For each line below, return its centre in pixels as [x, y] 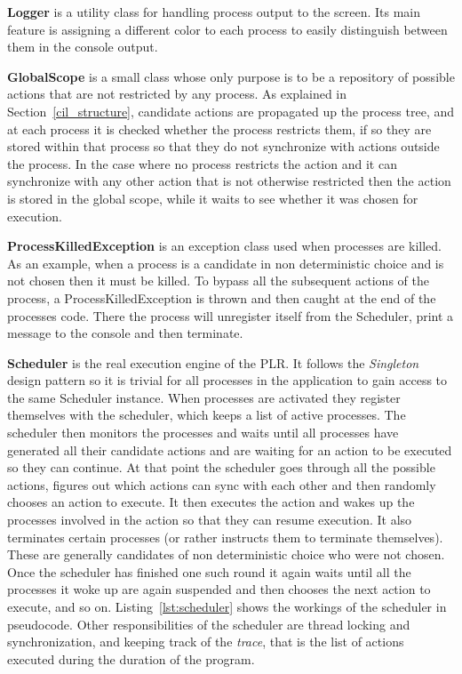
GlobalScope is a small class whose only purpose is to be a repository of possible [231, 76]
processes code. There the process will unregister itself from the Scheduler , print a [231, 315]
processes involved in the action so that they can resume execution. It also [210, 520]
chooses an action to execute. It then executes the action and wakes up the [211, 502]
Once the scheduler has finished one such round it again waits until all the [209, 571]
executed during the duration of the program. [131, 658]
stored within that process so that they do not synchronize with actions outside [223, 146]
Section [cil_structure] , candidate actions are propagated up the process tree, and [231, 111]
